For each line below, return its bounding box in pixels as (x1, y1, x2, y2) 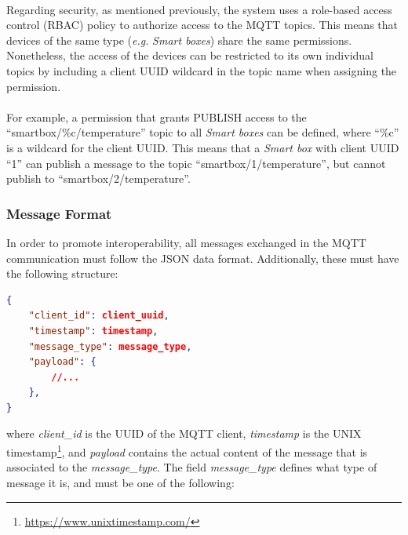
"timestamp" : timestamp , (28, 325, 158, 337)
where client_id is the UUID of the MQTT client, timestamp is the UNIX (6, 425, 362, 442)
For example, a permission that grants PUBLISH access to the (6, 108, 307, 125)
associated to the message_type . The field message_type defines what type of (6, 459, 377, 475)
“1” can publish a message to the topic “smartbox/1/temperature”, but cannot (6, 155, 386, 171)
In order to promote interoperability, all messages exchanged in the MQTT (6, 234, 366, 250)
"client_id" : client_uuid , (28, 310, 169, 322)
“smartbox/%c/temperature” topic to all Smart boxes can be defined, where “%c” (6, 124, 399, 140)
